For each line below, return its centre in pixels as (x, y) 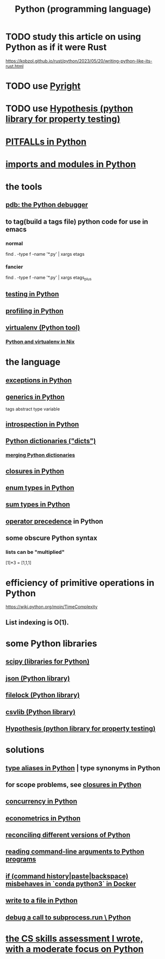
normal (14, 243)
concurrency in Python (41, 802)
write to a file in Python (42, 901)
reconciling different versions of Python (68, 835)
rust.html (15, 66)
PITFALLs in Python (46, 142)
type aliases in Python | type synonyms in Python (83, 768)
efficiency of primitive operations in (80, 583)
